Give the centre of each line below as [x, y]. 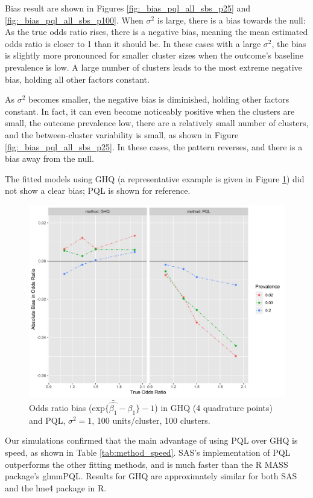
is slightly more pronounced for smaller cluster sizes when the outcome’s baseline [154, 55]
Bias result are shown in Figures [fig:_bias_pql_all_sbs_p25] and [128, 8]
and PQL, [47, 420]
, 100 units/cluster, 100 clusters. [151, 420]
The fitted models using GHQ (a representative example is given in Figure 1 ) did [155, 178]
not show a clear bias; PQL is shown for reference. [98, 190]
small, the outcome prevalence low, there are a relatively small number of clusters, [157, 123]
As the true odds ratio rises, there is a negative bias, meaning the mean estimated [156, 32]
